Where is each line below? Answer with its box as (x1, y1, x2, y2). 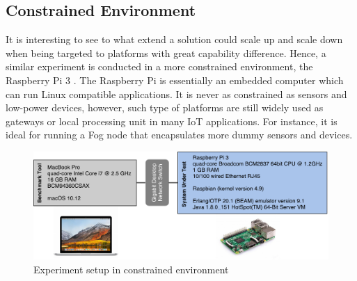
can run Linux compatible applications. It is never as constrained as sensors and (6, 86, 347, 101)
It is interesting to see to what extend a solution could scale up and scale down (6, 32, 343, 47)
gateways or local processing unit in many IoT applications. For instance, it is (6, 113, 338, 128)
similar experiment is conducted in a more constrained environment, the (6, 59, 313, 74)
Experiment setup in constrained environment (33, 262, 229, 276)
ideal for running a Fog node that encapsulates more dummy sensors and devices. (6, 127, 353, 142)
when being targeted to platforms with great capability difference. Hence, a (6, 45, 326, 60)
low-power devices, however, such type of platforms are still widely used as (6, 100, 324, 115)
